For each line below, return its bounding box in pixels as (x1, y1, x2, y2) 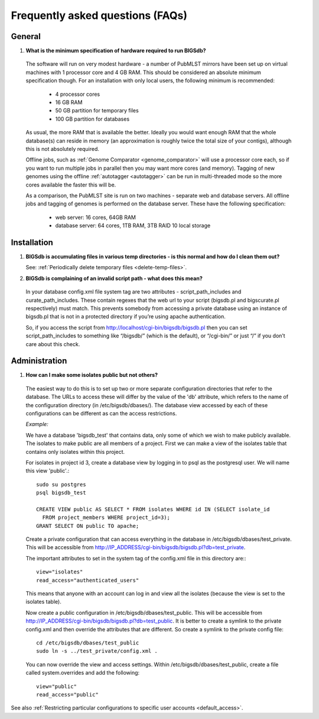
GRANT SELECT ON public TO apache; (36, 523, 139, 529)
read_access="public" (36, 691, 99, 698)
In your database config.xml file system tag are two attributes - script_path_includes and (25, 288, 242, 295)
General (11, 31, 41, 41)
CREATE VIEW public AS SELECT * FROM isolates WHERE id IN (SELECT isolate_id (36, 506, 270, 512)
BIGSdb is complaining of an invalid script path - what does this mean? (25, 275, 203, 282)
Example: (25, 421, 48, 428)
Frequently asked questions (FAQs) (11, 9, 188, 22)
